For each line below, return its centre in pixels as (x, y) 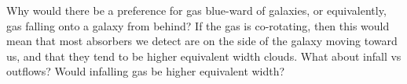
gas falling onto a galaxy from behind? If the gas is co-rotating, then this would (198, 25)
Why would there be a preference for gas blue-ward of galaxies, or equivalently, (196, 10)
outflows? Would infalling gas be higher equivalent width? (146, 71)
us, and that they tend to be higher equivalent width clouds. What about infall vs (204, 56)
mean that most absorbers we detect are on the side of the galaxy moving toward (202, 41)
